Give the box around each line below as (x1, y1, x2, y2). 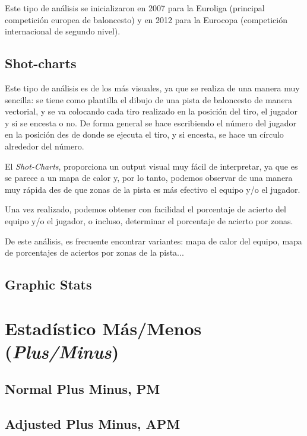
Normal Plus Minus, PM (5, 380, 160, 398)
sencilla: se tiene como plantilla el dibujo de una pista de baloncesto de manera (5, 93, 293, 106)
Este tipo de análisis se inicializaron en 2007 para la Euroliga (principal (5, 2, 265, 14)
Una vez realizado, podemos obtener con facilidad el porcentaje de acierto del (5, 203, 286, 215)
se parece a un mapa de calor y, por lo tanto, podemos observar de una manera (5, 171, 293, 184)
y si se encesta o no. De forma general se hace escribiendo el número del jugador (5, 116, 297, 129)
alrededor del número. (5, 139, 84, 152)
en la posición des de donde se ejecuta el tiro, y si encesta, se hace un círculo (5, 128, 284, 141)
